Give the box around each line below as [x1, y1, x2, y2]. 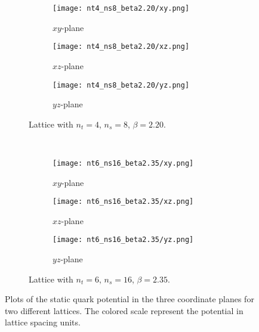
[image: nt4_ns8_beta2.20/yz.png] [53, 80, 190, 89]
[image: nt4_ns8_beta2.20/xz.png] [53, 42, 190, 51]
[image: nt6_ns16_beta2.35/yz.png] [53, 235, 194, 244]
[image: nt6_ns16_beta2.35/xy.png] [53, 159, 194, 167]
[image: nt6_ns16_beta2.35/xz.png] [53, 197, 194, 206]
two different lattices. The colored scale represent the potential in [5, 304, 243, 317]
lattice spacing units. [5, 316, 81, 328]
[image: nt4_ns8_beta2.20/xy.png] [53, 4, 190, 13]
